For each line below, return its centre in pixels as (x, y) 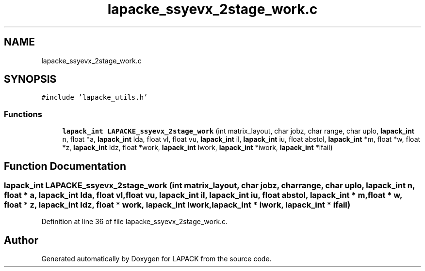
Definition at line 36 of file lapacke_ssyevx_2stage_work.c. (135, 222)
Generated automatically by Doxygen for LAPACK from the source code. (156, 259)
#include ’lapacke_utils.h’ (95, 98)
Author (21, 240)
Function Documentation (65, 166)
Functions (23, 114)
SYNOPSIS (30, 79)
